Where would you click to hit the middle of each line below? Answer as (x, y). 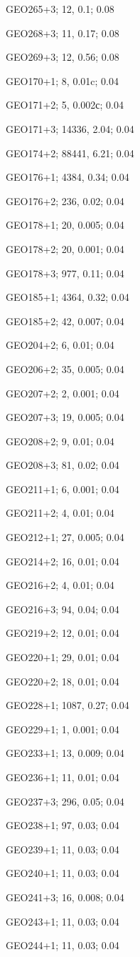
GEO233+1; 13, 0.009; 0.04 (65, 753)
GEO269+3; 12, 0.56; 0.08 (63, 57)
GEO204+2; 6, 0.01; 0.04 (60, 345)
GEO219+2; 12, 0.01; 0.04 (63, 633)
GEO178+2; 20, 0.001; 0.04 (65, 248)
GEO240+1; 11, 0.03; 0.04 (63, 873)
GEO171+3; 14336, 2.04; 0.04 (70, 128)
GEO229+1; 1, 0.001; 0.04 (63, 729)
